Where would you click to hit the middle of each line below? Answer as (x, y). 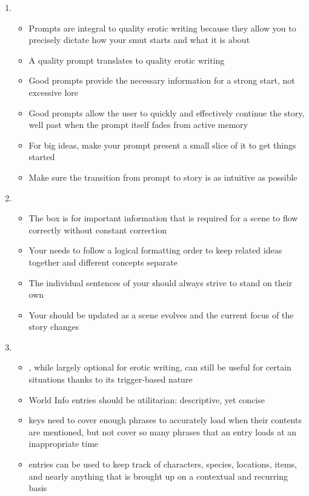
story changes (54, 327)
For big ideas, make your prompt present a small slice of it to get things (162, 145)
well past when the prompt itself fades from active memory (138, 125)
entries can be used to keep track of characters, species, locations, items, (163, 464)
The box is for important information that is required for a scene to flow (163, 218)
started (42, 157)
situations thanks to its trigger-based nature (111, 379)
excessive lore (54, 92)
